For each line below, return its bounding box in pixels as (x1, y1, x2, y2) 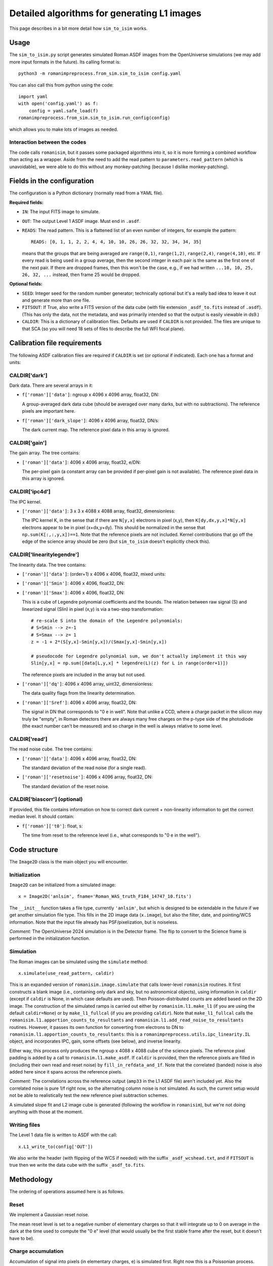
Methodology (9, 1175, 53, 1184)
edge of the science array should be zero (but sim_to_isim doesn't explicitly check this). (22, 538, 210, 544)
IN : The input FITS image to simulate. (22, 209, 100, 215)
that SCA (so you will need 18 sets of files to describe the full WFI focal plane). (22, 326, 186, 332)
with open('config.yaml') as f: (18, 101, 99, 106)
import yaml (18, 94, 48, 100)
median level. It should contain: (9, 813, 74, 820)
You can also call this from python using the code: (9, 82, 114, 88)
